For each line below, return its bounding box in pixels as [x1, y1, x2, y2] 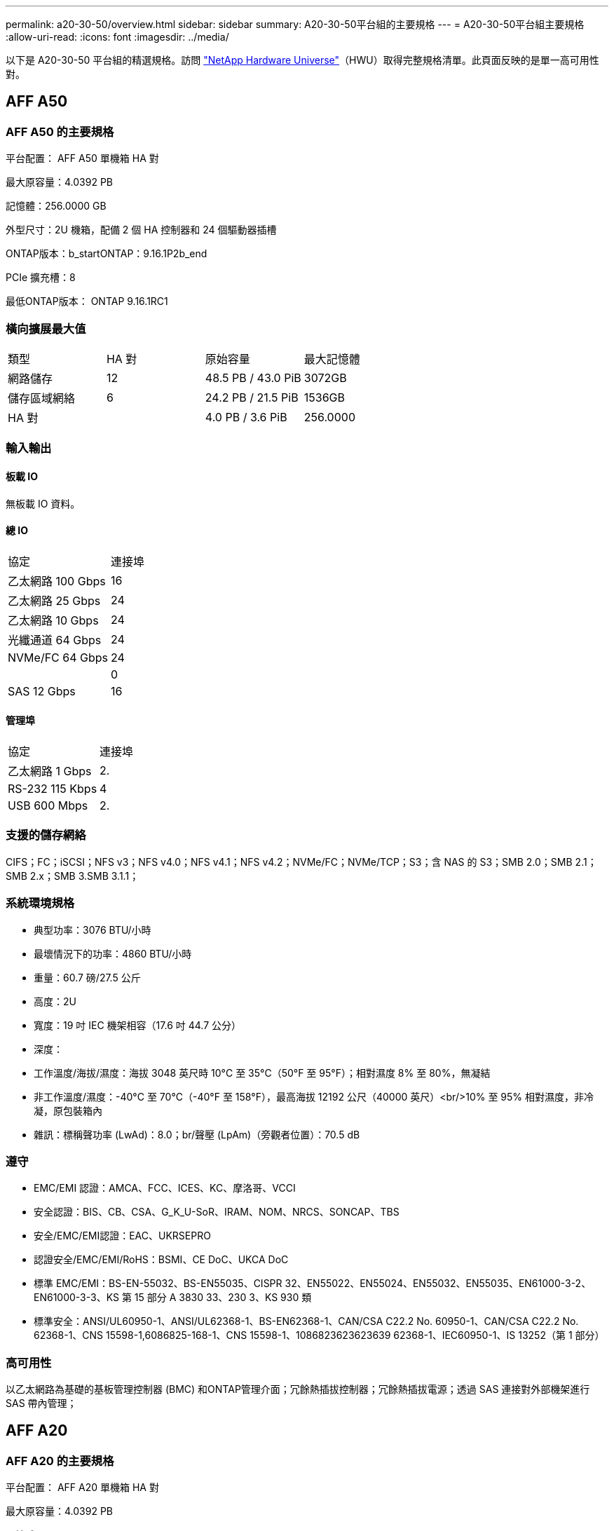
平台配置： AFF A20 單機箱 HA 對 [6, 1481, 159, 1494]
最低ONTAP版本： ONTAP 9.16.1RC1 [6, 295, 168, 308]
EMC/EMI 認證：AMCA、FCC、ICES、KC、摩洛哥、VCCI [34, 1182, 296, 1195]
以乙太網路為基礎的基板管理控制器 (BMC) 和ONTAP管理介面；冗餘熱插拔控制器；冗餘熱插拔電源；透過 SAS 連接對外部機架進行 [6, 1383, 590, 1395]
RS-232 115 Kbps [8, 782, 97, 796]
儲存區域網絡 [8, 390, 76, 405]
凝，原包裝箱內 [34, 1104, 102, 1117]
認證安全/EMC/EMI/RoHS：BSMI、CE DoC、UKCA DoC [34, 1253, 289, 1266]
